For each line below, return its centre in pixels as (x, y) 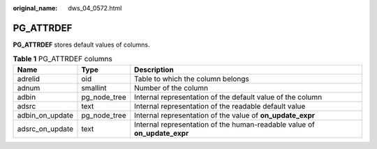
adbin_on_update (45, 115)
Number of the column (171, 88)
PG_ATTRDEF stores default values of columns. (81, 45)
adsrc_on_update (45, 129)
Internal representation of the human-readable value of (224, 124)
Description (154, 70)
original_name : (35, 8)
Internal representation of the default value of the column (228, 97)
